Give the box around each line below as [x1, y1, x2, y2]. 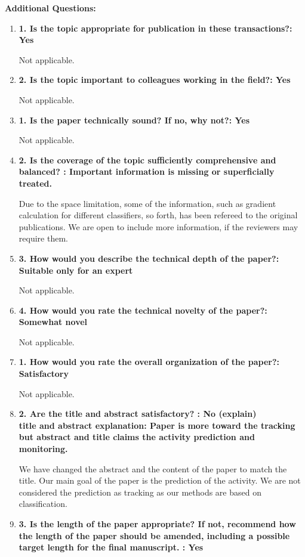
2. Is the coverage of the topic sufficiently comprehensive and [19, 153, 276, 166]
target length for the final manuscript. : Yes [19, 541, 204, 553]
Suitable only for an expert [19, 264, 133, 276]
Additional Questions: [5, 2, 96, 14]
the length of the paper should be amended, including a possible [19, 529, 290, 541]
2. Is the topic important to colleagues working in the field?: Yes [19, 73, 291, 86]
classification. [19, 497, 67, 510]
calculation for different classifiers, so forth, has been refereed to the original [19, 209, 298, 221]
